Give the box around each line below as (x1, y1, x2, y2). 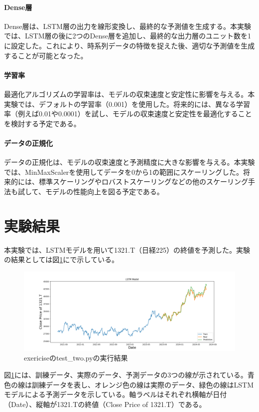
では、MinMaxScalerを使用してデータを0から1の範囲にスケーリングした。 (4, 166, 243, 177)
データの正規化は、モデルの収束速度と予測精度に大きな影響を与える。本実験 (4, 157, 255, 167)
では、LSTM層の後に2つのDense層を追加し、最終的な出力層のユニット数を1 (4, 30, 251, 41)
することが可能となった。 (4, 50, 88, 60)
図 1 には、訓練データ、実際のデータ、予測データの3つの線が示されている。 (4, 370, 248, 380)
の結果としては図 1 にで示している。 (4, 254, 119, 265)
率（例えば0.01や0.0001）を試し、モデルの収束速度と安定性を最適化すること (4, 108, 252, 119)
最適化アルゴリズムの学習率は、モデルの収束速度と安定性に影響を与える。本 (4, 88, 255, 99)
